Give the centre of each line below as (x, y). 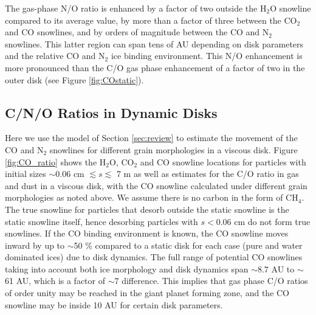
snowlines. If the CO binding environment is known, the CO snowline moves (147, 233)
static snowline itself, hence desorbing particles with (101, 221)
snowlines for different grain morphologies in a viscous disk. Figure (173, 149)
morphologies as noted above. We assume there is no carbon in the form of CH (152, 197)
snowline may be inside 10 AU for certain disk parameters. (114, 304)
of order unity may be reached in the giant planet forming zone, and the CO (147, 293)
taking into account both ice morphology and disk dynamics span (127, 268)
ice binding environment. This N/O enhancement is (207, 56)
